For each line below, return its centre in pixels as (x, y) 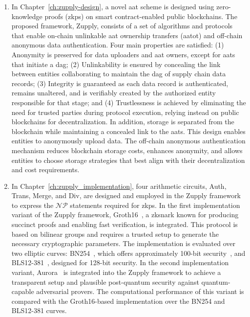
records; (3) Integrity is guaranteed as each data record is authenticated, (120, 83)
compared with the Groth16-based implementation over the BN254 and (118, 301)
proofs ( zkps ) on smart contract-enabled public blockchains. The (141, 16)
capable (23, 291)
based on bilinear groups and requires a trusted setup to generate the (115, 234)
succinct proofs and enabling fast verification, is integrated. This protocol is (125, 224)
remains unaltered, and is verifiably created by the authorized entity (114, 93)
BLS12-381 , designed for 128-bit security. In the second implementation (120, 262)
